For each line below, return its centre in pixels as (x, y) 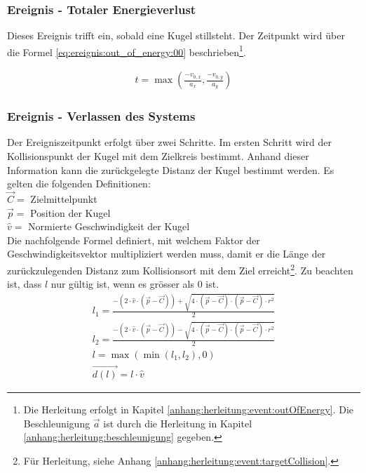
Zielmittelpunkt (64, 198)
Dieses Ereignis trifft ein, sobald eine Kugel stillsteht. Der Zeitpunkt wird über (176, 35)
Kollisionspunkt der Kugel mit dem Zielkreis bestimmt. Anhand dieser (158, 155)
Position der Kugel (70, 212)
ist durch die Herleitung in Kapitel (178, 423)
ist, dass (25, 284)
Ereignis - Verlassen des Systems (101, 116)
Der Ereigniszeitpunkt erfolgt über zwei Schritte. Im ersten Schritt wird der (169, 142)
